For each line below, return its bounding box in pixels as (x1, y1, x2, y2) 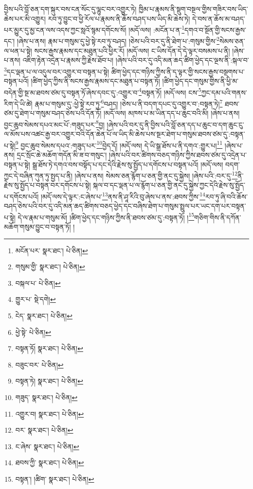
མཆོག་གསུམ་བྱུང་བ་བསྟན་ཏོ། (4, 222, 71, 232)
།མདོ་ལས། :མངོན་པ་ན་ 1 (128, 23, 185, 35)
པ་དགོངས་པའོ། (4, 191, 39, 201)
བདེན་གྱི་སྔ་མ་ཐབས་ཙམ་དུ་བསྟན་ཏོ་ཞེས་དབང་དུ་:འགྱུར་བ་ (4, 87, 139, 97)
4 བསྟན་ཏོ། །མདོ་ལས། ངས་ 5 (139, 86, 201, 97)
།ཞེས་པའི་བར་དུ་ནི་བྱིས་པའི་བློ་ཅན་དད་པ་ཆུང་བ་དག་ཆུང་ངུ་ (107, 119, 244, 129)
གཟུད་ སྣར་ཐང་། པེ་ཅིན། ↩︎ (15, 392, 78, 402)
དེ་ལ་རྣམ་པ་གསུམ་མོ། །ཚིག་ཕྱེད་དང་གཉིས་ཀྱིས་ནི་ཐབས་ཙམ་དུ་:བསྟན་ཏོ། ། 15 (18, 210, 195, 222)
